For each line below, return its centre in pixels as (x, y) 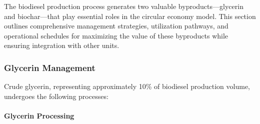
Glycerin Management (50, 67)
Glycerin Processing (39, 115)
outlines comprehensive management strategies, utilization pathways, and (116, 26)
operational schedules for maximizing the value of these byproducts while (116, 35)
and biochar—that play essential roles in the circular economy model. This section (130, 16)
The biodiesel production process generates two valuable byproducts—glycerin (124, 6)
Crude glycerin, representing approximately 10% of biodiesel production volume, (127, 86)
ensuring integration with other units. (62, 45)
